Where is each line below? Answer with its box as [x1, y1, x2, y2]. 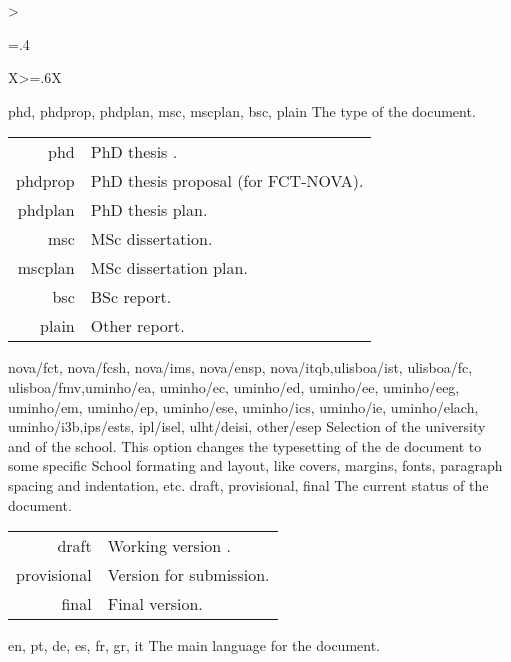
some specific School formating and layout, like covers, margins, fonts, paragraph [8, 455, 503, 476]
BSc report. [90, 285, 172, 309]
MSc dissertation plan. [90, 256, 248, 280]
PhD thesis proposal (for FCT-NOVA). [90, 169, 364, 193]
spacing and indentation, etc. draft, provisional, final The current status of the [8, 474, 489, 495]
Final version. [107, 592, 203, 616]
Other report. [90, 314, 185, 338]
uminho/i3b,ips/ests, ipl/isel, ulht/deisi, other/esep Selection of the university [8, 416, 486, 437]
